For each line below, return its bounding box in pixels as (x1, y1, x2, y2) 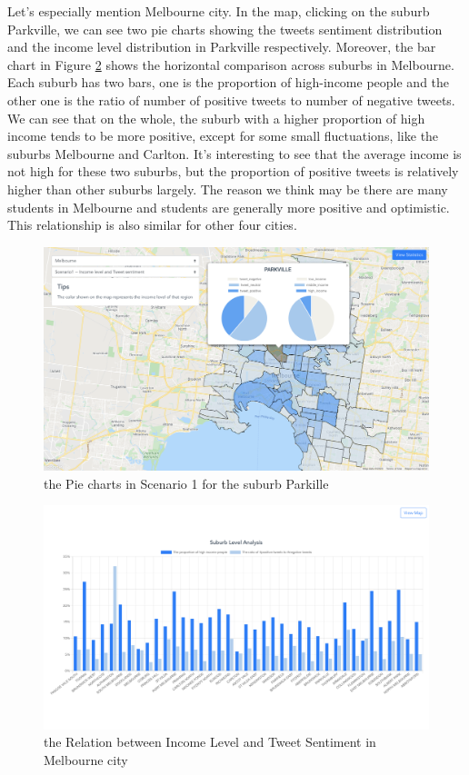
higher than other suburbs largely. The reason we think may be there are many (7, 179, 448, 198)
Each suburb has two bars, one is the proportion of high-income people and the (7, 73, 450, 92)
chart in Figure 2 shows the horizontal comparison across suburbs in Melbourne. (7, 55, 454, 74)
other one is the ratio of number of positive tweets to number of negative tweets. (7, 90, 455, 109)
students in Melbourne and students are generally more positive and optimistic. (7, 197, 450, 216)
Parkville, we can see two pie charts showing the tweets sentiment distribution (7, 19, 443, 38)
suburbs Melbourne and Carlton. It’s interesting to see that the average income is (7, 144, 462, 163)
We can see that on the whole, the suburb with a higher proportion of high (7, 108, 425, 127)
